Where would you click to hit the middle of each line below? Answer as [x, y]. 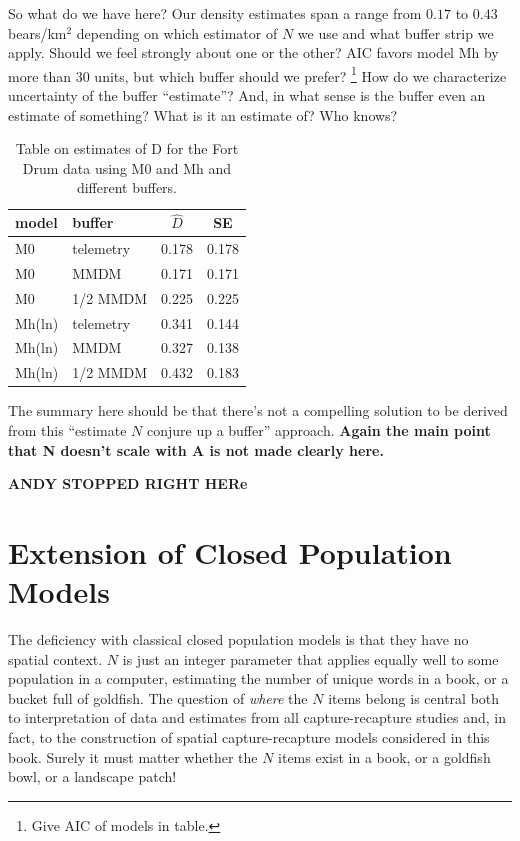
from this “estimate [67, 429]
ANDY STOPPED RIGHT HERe [128, 483]
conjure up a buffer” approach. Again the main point [318, 429]
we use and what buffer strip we [395, 32]
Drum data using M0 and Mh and [127, 167]
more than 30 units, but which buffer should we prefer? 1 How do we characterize [257, 74]
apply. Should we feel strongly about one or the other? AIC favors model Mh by [253, 52]
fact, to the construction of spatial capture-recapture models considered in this [249, 737]
